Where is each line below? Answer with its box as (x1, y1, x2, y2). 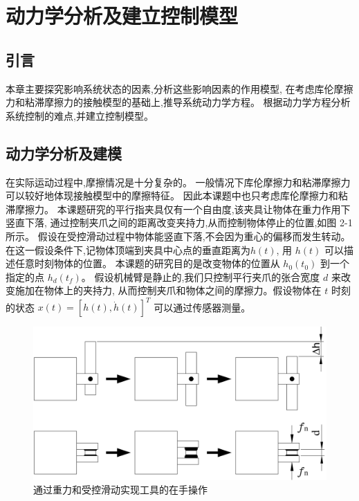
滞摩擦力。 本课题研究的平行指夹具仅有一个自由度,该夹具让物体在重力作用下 (6, 201, 351, 216)
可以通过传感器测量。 (154, 300, 251, 314)
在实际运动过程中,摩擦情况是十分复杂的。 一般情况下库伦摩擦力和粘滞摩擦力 (6, 174, 351, 189)
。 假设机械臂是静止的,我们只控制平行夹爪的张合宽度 (81, 269, 320, 284)
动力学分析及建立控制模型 (6, 1, 239, 30)
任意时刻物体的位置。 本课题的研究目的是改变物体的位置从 (15, 256, 280, 271)
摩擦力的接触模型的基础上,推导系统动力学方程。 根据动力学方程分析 (44, 95, 351, 109)
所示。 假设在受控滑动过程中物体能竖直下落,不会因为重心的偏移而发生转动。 (6, 228, 351, 243)
